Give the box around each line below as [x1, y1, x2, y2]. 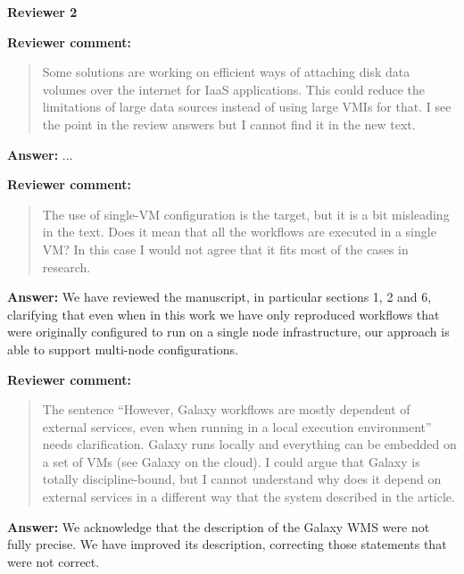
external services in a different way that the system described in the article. [42, 487, 455, 506]
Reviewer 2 [7, 3, 78, 21]
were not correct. [7, 552, 100, 570]
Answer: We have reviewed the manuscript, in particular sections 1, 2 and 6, [7, 287, 432, 306]
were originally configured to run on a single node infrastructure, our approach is [7, 322, 450, 341]
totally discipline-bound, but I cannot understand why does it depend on [42, 470, 442, 488]
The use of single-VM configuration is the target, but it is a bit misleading [42, 204, 450, 223]
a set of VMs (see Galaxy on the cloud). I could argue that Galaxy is [42, 452, 420, 470]
